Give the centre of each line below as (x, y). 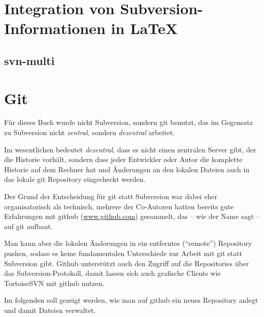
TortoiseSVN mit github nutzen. (54, 283)
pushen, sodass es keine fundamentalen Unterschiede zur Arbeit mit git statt (123, 253)
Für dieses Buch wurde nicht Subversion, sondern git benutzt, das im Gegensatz (129, 122)
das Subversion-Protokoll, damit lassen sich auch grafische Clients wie (112, 273)
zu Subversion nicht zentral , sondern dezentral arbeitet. (90, 132)
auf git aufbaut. (28, 226)
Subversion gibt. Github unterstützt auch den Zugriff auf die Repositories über (127, 263)
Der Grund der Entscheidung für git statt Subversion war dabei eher (111, 196)
